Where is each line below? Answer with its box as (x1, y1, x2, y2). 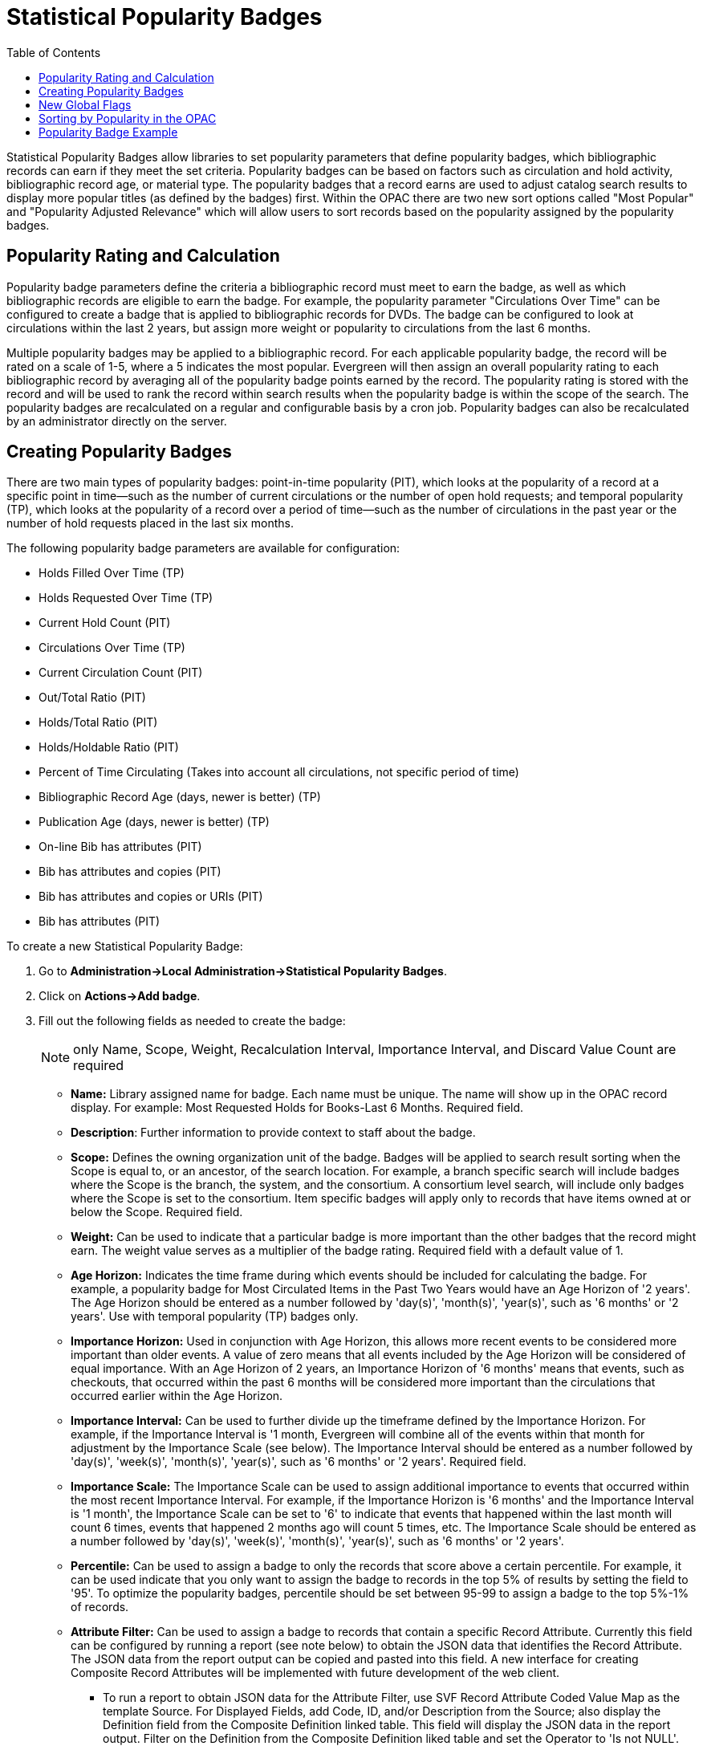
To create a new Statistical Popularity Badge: (6, 939, 243, 954)
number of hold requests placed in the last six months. (6, 516, 294, 531)
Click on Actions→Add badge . (39, 989, 201, 1003)
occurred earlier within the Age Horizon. (71, 1389, 283, 1403)
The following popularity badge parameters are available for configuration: (6, 541, 400, 556)
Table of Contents (6, 45, 101, 59)
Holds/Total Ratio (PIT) (39, 715, 158, 730)
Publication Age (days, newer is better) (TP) (39, 815, 270, 829)
